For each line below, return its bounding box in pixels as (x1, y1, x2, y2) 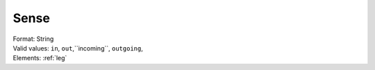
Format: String (12, 35, 54, 43)
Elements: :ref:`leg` (12, 54, 67, 62)
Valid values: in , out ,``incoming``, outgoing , (12, 44, 144, 52)
